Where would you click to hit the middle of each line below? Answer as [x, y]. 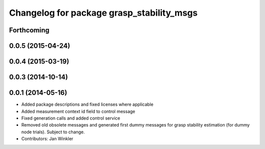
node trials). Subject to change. [53, 132]
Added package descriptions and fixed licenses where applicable [87, 104]
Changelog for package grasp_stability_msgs [103, 13]
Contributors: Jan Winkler [47, 139]
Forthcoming [29, 30]
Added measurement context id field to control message [78, 111]
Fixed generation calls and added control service [71, 118]
